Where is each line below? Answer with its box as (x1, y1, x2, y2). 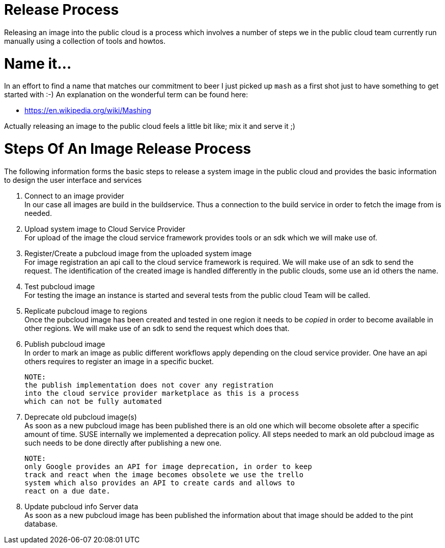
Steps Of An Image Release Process (4, 140, 252, 157)
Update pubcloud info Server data (24, 502, 138, 511)
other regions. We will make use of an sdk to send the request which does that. (24, 323, 290, 333)
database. (24, 519, 58, 528)
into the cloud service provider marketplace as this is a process (24, 389, 299, 397)
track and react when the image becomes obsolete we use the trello (24, 470, 303, 479)
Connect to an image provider (24, 191, 124, 200)
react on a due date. (24, 486, 110, 495)
